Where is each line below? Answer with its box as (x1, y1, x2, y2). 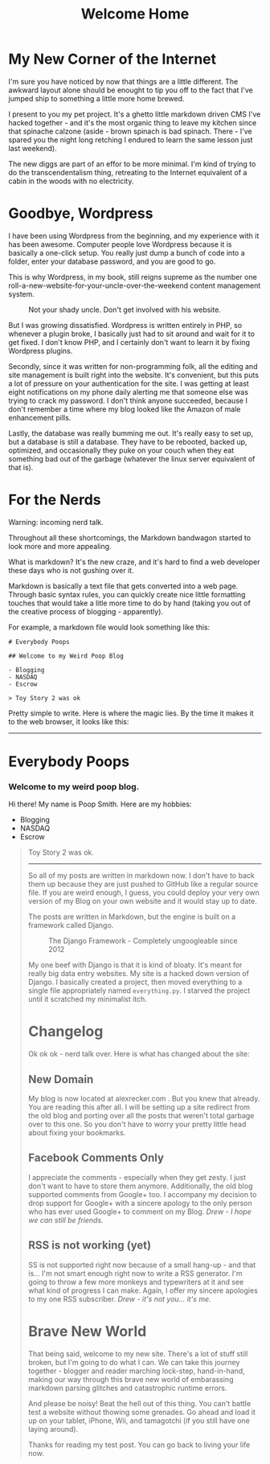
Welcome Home (80, 5, 190, 23)
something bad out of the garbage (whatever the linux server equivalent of (8, 453, 256, 463)
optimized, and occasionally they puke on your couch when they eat (8, 445, 235, 455)
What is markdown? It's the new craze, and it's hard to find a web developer (8, 556, 260, 567)
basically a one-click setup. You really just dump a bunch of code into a (8, 248, 245, 257)
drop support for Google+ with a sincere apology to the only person (27, 1198, 252, 1208)
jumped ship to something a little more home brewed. (8, 93, 185, 103)
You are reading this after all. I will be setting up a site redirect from (27, 1102, 251, 1112)
